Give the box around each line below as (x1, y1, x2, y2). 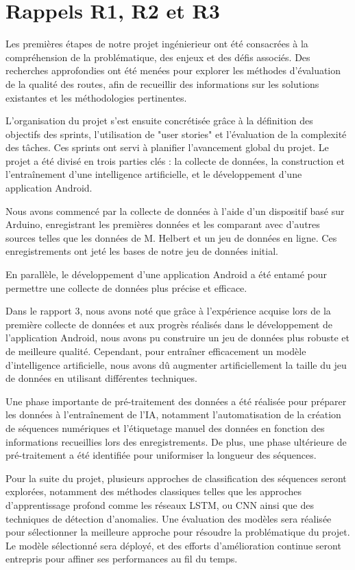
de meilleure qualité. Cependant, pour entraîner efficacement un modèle (5, 344, 306, 358)
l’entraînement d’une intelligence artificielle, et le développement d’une (5, 167, 302, 181)
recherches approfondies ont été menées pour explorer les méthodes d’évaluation (5, 63, 341, 78)
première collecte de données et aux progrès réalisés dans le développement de (5, 317, 332, 331)
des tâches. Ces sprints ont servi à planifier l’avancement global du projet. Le (5, 140, 329, 155)
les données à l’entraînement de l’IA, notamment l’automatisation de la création (5, 407, 341, 422)
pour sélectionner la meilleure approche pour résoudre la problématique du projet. (5, 525, 350, 539)
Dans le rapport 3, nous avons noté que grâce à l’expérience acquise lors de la (5, 304, 331, 318)
